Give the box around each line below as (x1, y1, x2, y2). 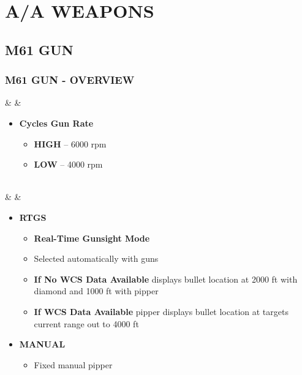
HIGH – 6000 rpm (34, 137, 107, 150)
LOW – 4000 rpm (34, 158, 103, 171)
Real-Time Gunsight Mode (34, 231, 150, 244)
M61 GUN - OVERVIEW (5, 72, 135, 87)
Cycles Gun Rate (19, 116, 94, 129)
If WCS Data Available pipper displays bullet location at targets (34, 305, 289, 317)
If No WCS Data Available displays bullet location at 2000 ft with (34, 272, 298, 285)
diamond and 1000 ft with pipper (34, 284, 159, 297)
